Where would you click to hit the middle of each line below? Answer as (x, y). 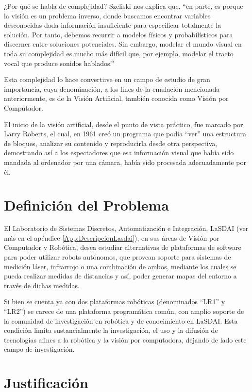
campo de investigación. (39, 349)
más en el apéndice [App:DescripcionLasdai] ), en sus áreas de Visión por (112, 237)
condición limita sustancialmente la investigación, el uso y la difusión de (111, 330)
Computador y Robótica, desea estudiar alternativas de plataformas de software (123, 247)
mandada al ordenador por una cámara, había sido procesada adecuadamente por (125, 162)
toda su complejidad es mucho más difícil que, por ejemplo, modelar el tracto (119, 53)
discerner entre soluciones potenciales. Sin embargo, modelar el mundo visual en (123, 44)
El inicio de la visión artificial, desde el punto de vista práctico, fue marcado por (124, 124)
